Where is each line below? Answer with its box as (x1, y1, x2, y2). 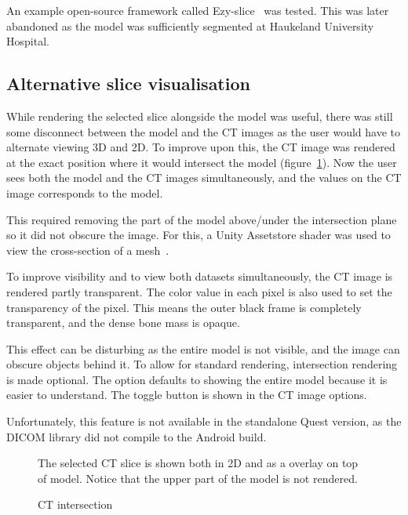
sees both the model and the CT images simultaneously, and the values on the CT (6, 169, 402, 186)
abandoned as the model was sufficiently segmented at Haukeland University (6, 17, 374, 34)
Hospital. (6, 33, 49, 49)
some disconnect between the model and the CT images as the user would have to (6, 123, 400, 140)
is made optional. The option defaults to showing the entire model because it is (6, 371, 388, 387)
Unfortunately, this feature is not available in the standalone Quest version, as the (6, 413, 402, 430)
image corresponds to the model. (6, 184, 163, 201)
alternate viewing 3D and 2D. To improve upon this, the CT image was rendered (6, 139, 395, 155)
